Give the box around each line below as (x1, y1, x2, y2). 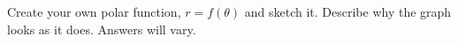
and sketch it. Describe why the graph (244, 3, 452, 20)
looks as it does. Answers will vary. (7, 19, 196, 38)
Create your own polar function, (7, 3, 181, 20)
